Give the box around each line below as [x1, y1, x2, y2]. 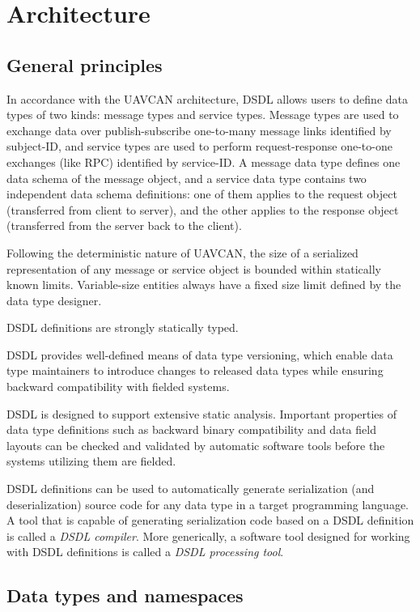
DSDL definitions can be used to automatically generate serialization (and [6, 480, 375, 497]
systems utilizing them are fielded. [6, 453, 176, 470]
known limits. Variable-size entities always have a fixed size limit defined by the [6, 276, 401, 293]
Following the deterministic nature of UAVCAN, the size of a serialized [6, 244, 358, 261]
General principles [6, 52, 163, 77]
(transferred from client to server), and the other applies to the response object [6, 201, 399, 218]
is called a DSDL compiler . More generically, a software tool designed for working [6, 527, 410, 544]
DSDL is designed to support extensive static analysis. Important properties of [6, 405, 397, 422]
